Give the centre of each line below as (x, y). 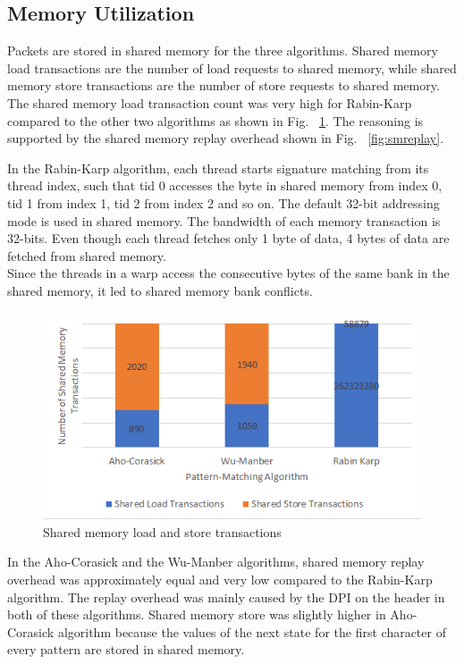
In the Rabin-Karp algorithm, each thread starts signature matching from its (218, 168)
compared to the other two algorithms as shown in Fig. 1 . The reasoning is (215, 120)
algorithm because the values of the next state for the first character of (252, 631)
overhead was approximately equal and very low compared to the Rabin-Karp (220, 579)
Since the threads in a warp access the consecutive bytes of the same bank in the (228, 273)
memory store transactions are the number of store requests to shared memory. (224, 85)
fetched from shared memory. (87, 255)
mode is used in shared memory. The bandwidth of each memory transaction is (224, 220)
